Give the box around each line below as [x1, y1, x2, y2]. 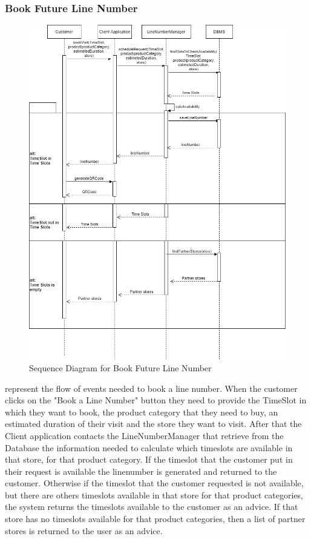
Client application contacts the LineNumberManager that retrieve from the [5, 429, 284, 441]
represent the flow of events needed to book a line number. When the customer [5, 382, 298, 394]
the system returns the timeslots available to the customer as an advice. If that [5, 500, 298, 513]
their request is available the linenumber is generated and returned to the [5, 465, 277, 477]
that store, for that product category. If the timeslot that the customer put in [5, 453, 293, 466]
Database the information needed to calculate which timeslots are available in [5, 441, 293, 454]
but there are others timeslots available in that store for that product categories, [5, 488, 303, 501]
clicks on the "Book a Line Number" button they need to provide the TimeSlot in [5, 394, 307, 406]
